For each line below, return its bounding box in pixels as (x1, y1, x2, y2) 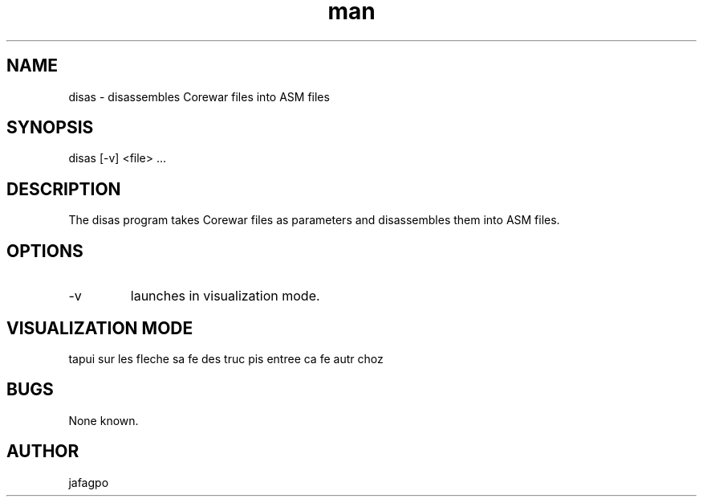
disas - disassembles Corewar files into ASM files (68, 89, 330, 104)
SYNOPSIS (6, 117, 94, 138)
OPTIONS (6, 240, 83, 261)
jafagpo (68, 475, 109, 489)
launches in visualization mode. (130, 288, 320, 305)
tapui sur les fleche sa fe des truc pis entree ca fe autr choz (68, 351, 384, 366)
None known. (68, 413, 139, 427)
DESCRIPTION (6, 178, 121, 199)
